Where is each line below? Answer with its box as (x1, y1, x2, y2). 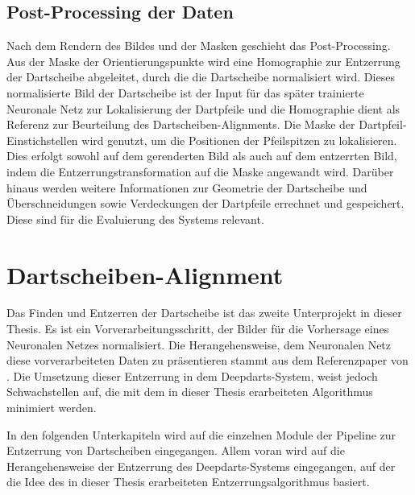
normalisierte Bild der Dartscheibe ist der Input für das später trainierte (6, 84, 364, 101)
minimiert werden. (6, 399, 97, 416)
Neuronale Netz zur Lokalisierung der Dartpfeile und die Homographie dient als (6, 100, 400, 117)
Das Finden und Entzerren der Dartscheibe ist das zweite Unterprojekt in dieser (6, 304, 402, 321)
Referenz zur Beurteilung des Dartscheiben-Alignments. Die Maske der (6, 116, 355, 133)
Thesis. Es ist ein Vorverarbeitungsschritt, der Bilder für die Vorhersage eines (6, 320, 389, 337)
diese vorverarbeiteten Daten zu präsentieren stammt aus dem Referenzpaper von (6, 352, 409, 369)
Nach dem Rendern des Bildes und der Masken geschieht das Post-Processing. (6, 37, 391, 54)
